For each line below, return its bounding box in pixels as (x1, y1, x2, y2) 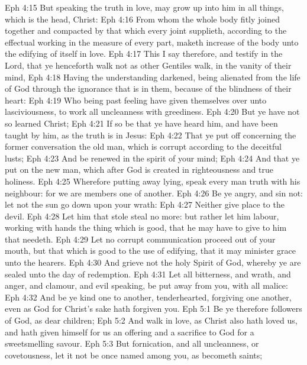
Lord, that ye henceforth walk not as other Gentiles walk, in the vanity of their (5, 59, 292, 71)
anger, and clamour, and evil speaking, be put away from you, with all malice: (5, 279, 288, 292)
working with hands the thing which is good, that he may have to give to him (5, 221, 287, 234)
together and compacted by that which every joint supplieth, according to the (5, 24, 287, 37)
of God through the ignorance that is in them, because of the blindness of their (5, 82, 292, 95)
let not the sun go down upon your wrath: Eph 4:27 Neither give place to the (5, 198, 285, 211)
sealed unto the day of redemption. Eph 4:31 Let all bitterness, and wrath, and (5, 267, 291, 280)
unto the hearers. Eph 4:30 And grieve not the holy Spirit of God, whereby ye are (5, 256, 301, 269)
